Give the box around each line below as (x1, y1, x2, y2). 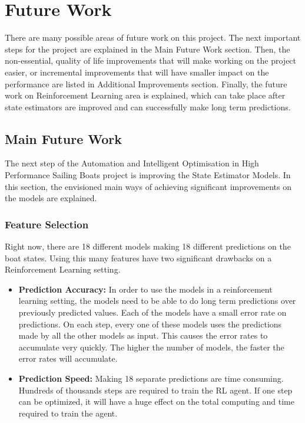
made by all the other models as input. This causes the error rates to (18, 329, 268, 342)
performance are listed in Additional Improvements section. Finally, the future (5, 77, 287, 90)
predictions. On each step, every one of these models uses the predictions (18, 317, 282, 330)
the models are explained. (5, 192, 97, 204)
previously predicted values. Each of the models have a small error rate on (18, 306, 287, 319)
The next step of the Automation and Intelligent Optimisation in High (5, 157, 259, 169)
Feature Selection (5, 217, 89, 231)
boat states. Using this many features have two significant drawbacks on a (5, 251, 272, 264)
